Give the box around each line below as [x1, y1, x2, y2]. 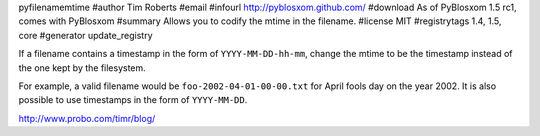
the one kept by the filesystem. [18, 61, 147, 74]
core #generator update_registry [18, 29, 154, 41]
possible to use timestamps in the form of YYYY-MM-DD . [18, 94, 248, 106]
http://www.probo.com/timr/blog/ [18, 112, 156, 124]
